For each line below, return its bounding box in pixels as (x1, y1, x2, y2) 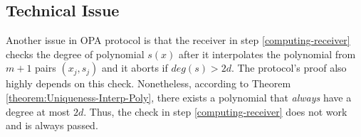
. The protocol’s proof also (231, 60, 347, 75)
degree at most (6, 104, 70, 119)
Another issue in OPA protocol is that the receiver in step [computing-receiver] (6, 33, 350, 48)
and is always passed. (6, 118, 98, 133)
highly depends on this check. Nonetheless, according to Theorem (6, 76, 291, 91)
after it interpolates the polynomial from (178, 46, 356, 61)
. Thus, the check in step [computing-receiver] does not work (83, 104, 347, 119)
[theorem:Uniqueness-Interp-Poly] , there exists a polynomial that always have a (6, 89, 352, 104)
